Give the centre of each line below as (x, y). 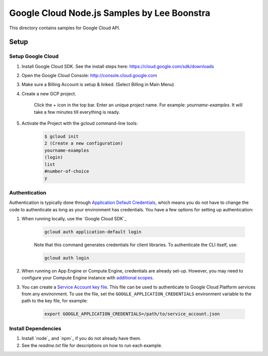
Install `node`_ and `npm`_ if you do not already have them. (81, 339)
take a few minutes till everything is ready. (77, 112)
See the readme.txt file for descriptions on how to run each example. (92, 345)
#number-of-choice (67, 171)
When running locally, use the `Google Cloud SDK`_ (74, 218)
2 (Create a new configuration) (84, 143)
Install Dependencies (35, 328)
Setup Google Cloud (34, 56)
